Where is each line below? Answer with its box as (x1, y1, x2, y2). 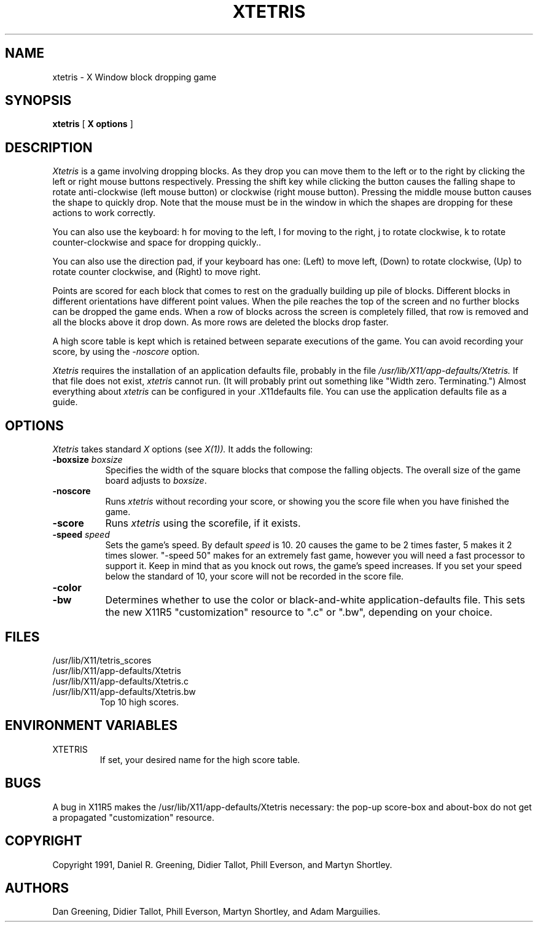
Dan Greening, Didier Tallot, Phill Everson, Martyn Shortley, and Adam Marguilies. (52, 906, 381, 917)
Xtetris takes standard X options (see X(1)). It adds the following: (52, 444, 313, 455)
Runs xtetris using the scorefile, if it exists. (105, 517, 301, 530)
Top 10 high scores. (99, 696, 179, 707)
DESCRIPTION (5, 139, 93, 155)
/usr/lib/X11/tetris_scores (52, 654, 152, 665)
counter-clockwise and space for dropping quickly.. (52, 237, 262, 248)
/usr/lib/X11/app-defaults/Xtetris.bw (52, 686, 196, 697)
